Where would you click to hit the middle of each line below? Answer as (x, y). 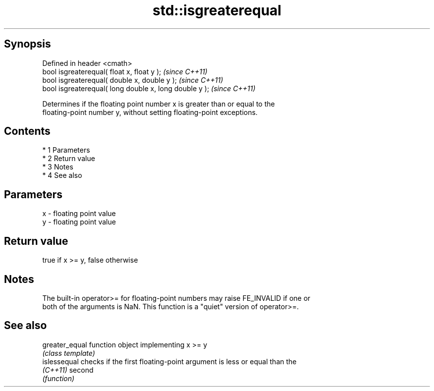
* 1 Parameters (66, 150)
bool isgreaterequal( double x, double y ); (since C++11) (133, 80)
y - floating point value (79, 222)
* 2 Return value (69, 159)
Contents (27, 131)
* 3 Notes (58, 167)
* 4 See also (62, 175)
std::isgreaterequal (217, 10)
